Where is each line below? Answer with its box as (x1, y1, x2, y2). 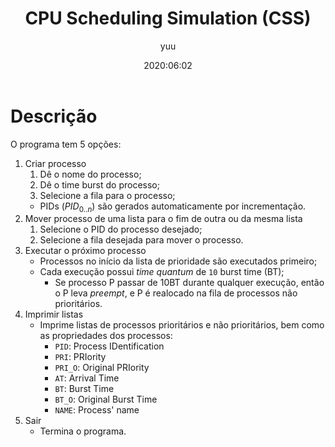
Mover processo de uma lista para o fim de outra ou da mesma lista (24, 213, 303, 225)
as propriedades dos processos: (39, 330, 173, 342)
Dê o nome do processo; (39, 168, 142, 180)
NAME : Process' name (54, 404, 140, 416)
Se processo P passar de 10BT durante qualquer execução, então (54, 277, 325, 289)
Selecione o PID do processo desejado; (39, 223, 203, 236)
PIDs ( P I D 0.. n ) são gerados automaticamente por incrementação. (39, 200, 307, 214)
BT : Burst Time (54, 383, 115, 395)
